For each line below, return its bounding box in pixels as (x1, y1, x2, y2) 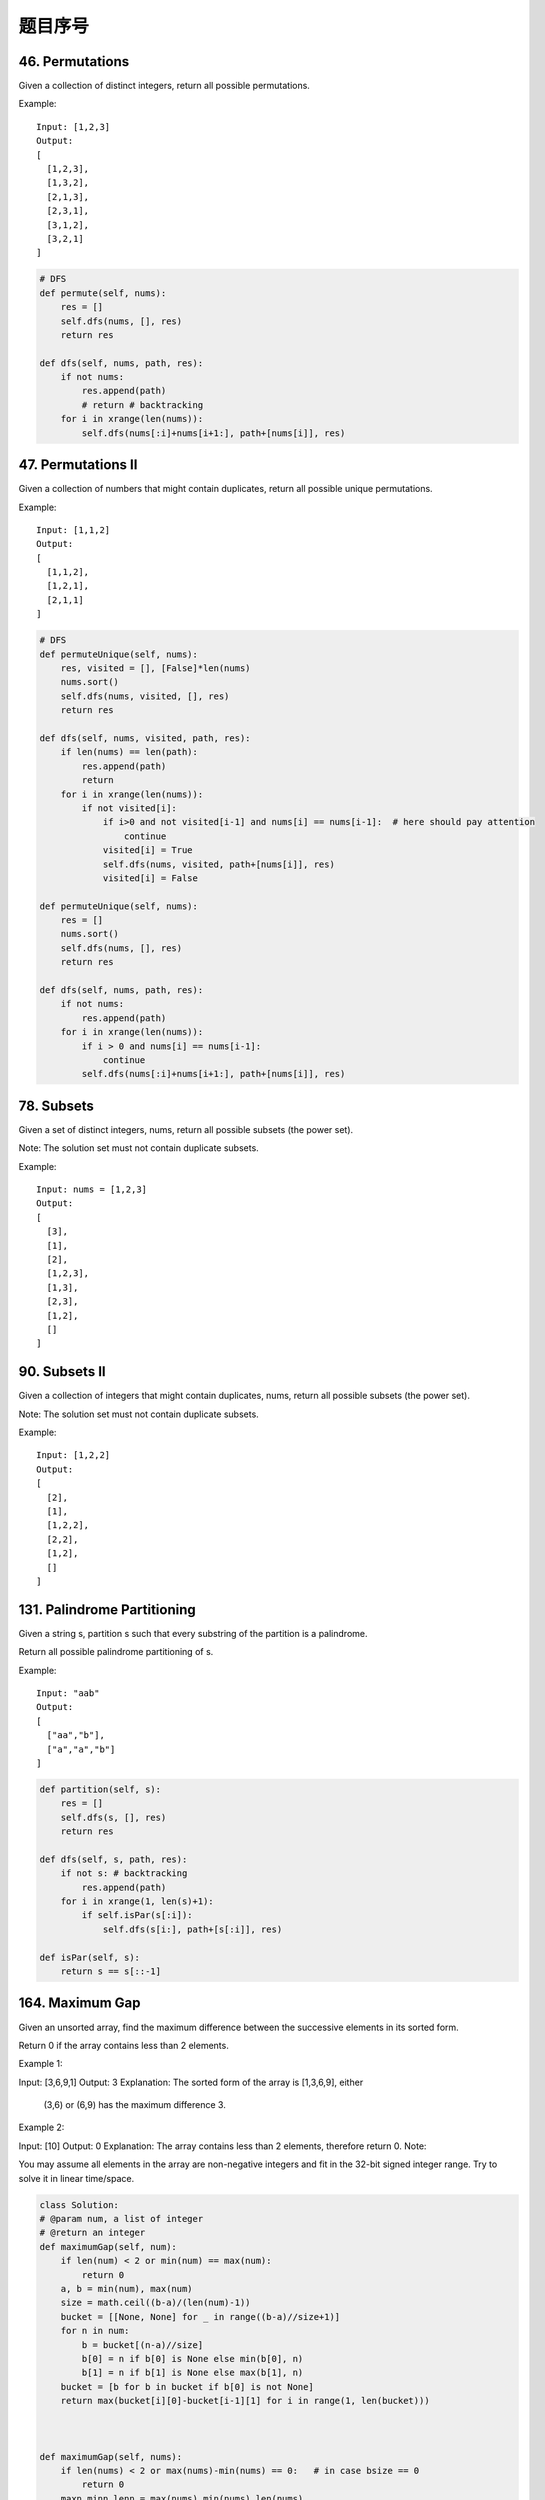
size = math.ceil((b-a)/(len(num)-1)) (60, 2297, 251, 2309)
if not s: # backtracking (60, 1868, 188, 1879)
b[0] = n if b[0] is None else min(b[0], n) (81, 2353, 304, 2364)
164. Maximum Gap (18, 1995, 141, 2012)
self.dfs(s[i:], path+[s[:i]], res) (102, 1923, 283, 1935)
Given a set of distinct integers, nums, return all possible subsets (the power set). (18, 1123, 354, 1135)
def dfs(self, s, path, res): (39, 1853, 188, 1865)
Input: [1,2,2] (36, 1450, 111, 1461)
